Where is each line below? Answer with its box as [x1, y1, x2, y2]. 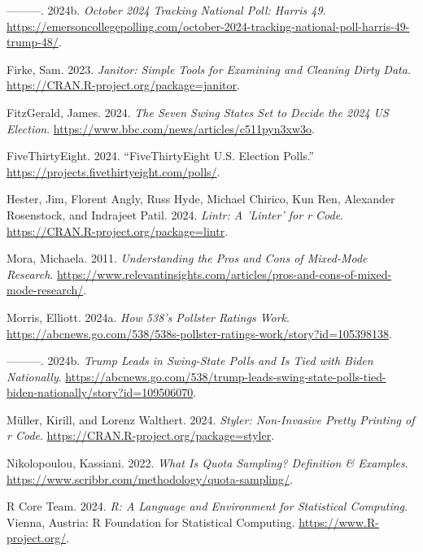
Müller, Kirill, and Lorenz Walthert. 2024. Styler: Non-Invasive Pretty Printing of [7, 411, 415, 428]
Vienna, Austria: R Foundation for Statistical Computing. [7, 513, 295, 530]
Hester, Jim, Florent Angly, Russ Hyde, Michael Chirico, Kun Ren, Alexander [7, 190, 395, 207]
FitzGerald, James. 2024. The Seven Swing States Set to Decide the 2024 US [7, 103, 389, 120]
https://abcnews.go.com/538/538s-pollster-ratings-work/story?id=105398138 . [7, 324, 392, 341]
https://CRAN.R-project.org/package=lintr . [7, 222, 229, 239]
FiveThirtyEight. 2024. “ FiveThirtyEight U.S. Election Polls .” [7, 147, 315, 164]
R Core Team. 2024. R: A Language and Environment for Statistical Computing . [7, 498, 408, 515]
